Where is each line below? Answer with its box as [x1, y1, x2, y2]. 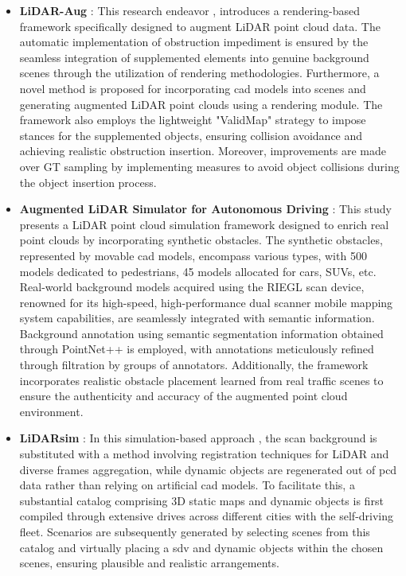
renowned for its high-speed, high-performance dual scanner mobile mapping [19, 294, 393, 310]
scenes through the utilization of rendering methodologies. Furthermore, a [19, 64, 380, 81]
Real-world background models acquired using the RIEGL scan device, [19, 278, 365, 295]
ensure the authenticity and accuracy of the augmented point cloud [19, 387, 348, 404]
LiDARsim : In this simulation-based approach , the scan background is [19, 430, 377, 446]
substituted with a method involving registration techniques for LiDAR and [19, 446, 389, 462]
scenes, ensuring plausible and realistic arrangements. [19, 555, 279, 571]
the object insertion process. [19, 173, 157, 190]
